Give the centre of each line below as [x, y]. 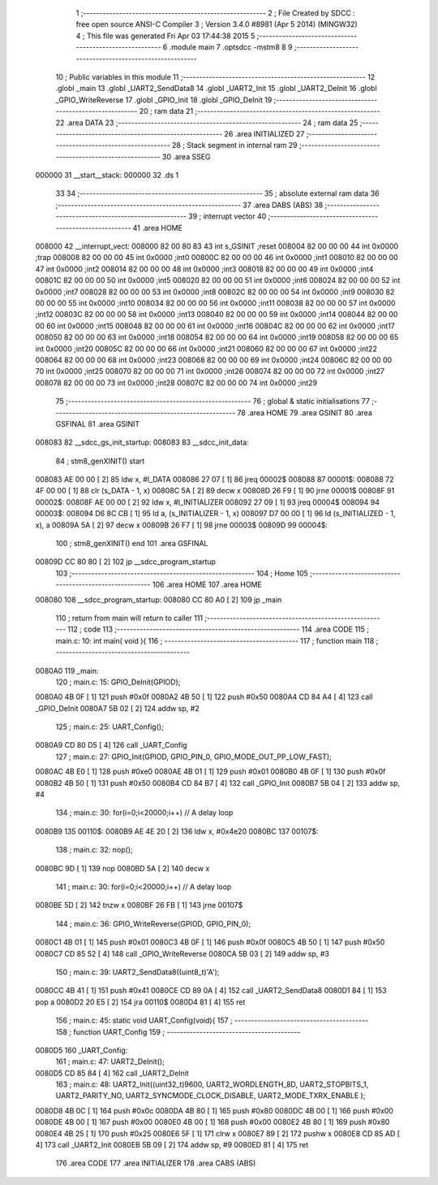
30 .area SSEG [187, 156]
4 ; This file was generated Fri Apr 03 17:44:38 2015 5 [165, 36]
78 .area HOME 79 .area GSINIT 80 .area [305, 412]
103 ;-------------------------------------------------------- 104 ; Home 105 [182, 573]
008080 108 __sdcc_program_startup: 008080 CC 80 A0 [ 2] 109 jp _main [159, 599]
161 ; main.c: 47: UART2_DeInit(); [110, 1061]
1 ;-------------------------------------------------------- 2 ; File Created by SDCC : [216, 13]
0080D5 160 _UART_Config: [82, 1050]
